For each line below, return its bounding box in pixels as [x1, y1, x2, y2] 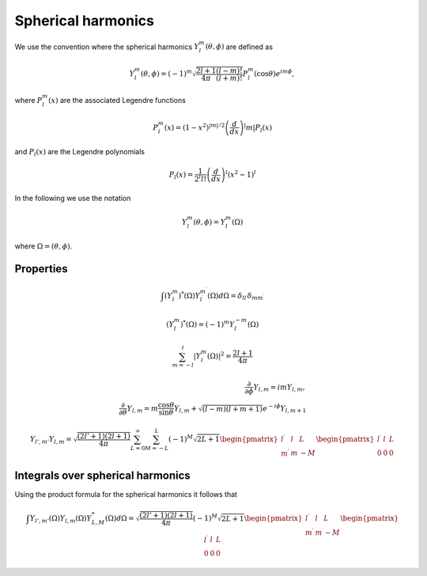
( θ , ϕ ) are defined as [205, 42, 273, 51]
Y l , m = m [127, 404, 158, 415]
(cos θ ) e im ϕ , [254, 68, 295, 78]
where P [14, 96, 43, 105]
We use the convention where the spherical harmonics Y [14, 42, 199, 51]
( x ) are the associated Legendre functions [48, 96, 186, 105]
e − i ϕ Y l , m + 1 [262, 402, 307, 415]
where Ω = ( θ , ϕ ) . [14, 241, 73, 251]
